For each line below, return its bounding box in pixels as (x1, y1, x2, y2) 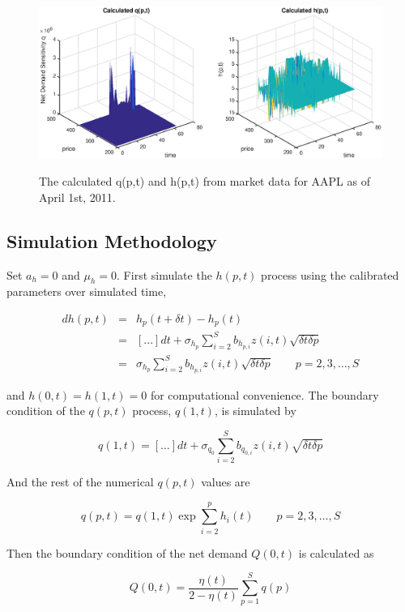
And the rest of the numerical (6, 473, 154, 490)
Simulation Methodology (6, 228, 217, 253)
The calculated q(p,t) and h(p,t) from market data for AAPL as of (39, 173, 370, 190)
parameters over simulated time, (6, 283, 167, 300)
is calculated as (298, 544, 374, 561)
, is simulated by (214, 402, 296, 419)
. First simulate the (117, 266, 212, 283)
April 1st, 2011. (39, 188, 116, 205)
